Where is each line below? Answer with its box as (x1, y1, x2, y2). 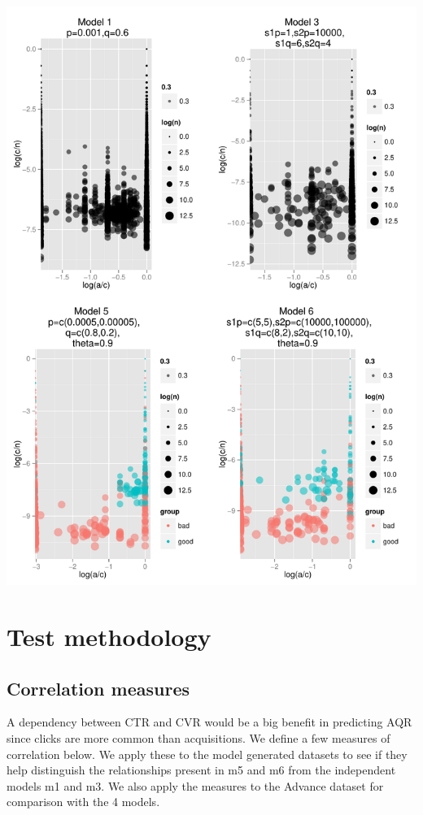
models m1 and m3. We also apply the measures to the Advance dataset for (7, 777, 384, 794)
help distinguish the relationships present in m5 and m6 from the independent (7, 761, 396, 778)
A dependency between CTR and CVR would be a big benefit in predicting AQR (7, 713, 412, 730)
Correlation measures (7, 675, 190, 700)
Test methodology (7, 619, 211, 652)
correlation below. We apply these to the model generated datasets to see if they (7, 745, 408, 762)
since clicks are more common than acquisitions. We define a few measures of (7, 729, 390, 746)
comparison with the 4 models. (7, 793, 160, 810)
